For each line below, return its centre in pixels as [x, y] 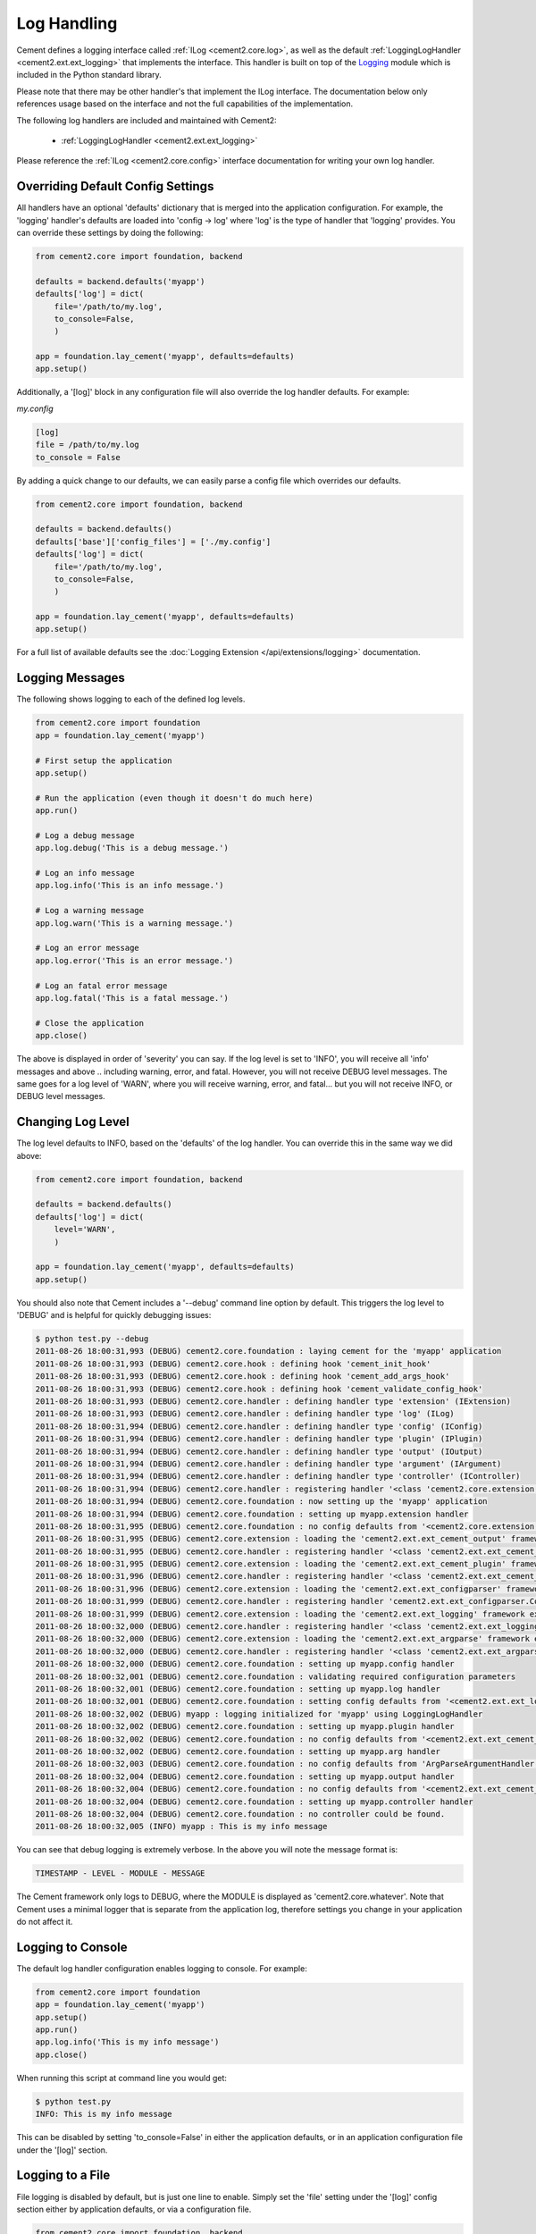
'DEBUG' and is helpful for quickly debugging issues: [114, 1315]
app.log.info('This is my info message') [127, 2042]
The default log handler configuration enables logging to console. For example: [162, 1968]
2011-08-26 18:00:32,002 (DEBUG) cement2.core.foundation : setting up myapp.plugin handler [245, 1726]
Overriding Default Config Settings [115, 186]
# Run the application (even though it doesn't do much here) [174, 798]
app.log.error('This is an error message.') [134, 960]
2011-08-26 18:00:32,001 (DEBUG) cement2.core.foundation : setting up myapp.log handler [238, 1688]
